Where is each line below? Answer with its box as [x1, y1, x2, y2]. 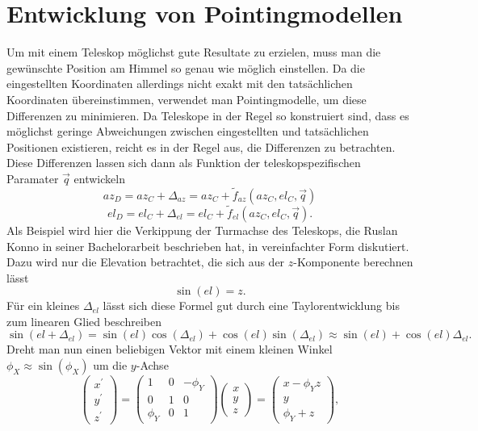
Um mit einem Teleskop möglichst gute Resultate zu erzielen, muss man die [6, 44, 381, 61]
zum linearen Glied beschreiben [6, 312, 161, 329]
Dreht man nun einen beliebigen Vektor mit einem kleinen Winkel [6, 341, 333, 358]
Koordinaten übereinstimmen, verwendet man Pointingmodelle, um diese [6, 90, 367, 107]
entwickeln [73, 169, 125, 186]
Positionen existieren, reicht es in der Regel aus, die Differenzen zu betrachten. [6, 138, 396, 155]
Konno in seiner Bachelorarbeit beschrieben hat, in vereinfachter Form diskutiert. [6, 237, 409, 254]
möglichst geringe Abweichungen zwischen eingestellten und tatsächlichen [6, 123, 369, 140]
